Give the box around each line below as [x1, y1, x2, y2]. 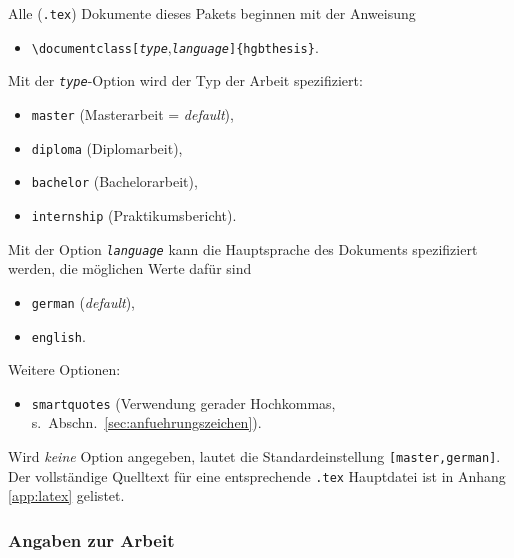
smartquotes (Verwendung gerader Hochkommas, [31, 392, 336, 413]
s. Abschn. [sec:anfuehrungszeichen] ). [31, 412, 262, 433]
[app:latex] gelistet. [8, 485, 125, 506]
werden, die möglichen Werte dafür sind [8, 258, 252, 279]
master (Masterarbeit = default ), [31, 103, 234, 124]
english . [31, 325, 86, 346]
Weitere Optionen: [8, 359, 121, 380]
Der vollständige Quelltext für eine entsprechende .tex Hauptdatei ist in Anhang [8, 465, 506, 486]
